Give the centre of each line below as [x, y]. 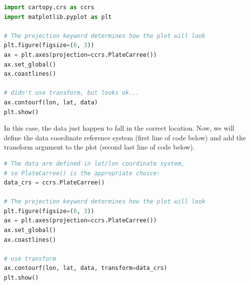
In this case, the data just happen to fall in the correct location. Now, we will [119, 128]
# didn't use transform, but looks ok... [72, 93]
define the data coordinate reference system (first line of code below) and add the [125, 137]
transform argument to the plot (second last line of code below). [100, 147]
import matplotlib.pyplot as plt [58, 17]
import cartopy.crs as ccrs [49, 7]
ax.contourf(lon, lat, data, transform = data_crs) [86, 268]
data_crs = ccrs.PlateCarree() [54, 183]
